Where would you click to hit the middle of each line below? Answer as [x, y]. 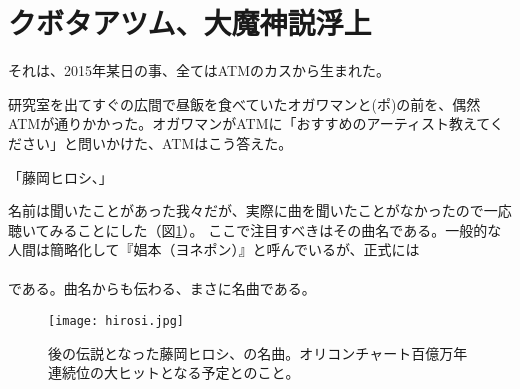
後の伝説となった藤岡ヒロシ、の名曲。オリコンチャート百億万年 [258, 352]
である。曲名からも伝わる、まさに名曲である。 [162, 288]
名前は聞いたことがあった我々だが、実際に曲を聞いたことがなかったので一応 [260, 210]
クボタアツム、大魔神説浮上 [190, 22]
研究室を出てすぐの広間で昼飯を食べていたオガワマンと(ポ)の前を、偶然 [244, 103]
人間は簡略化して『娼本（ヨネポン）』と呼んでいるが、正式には [214, 249]
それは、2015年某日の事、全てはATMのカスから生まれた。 [199, 70]
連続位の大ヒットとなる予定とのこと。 [174, 372]
